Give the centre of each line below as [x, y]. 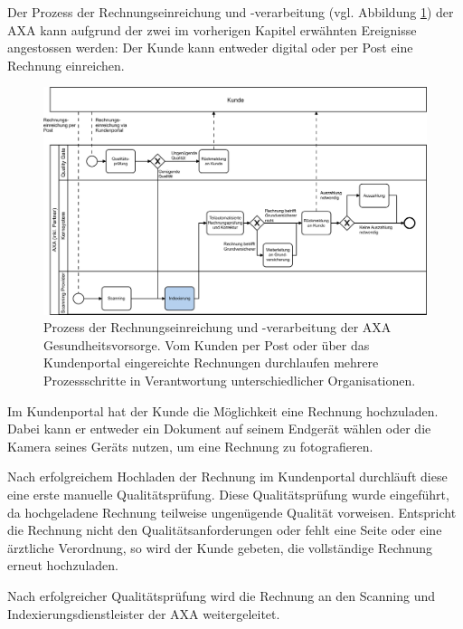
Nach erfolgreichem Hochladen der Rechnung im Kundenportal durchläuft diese [227, 477]
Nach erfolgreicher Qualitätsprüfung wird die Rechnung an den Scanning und [222, 596]
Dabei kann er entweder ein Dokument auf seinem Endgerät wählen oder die [219, 429]
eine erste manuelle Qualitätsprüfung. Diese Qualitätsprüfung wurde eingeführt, [228, 495]
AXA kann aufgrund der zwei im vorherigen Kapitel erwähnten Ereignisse [212, 29]
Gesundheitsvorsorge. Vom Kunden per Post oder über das [207, 344]
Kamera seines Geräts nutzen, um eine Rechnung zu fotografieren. [190, 446]
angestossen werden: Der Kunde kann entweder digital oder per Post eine [210, 48]
